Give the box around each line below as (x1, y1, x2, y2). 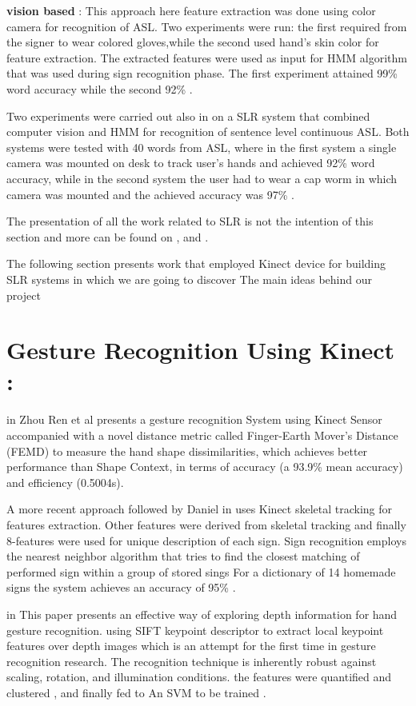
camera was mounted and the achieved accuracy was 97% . (6, 185, 294, 202)
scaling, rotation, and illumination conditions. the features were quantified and (6, 668, 392, 685)
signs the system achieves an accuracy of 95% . (6, 579, 236, 596)
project (6, 286, 41, 303)
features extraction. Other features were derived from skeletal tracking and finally (6, 516, 406, 532)
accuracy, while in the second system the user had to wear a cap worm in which (6, 170, 398, 186)
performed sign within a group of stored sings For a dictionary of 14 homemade (6, 563, 396, 580)
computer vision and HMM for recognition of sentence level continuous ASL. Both (6, 123, 410, 140)
